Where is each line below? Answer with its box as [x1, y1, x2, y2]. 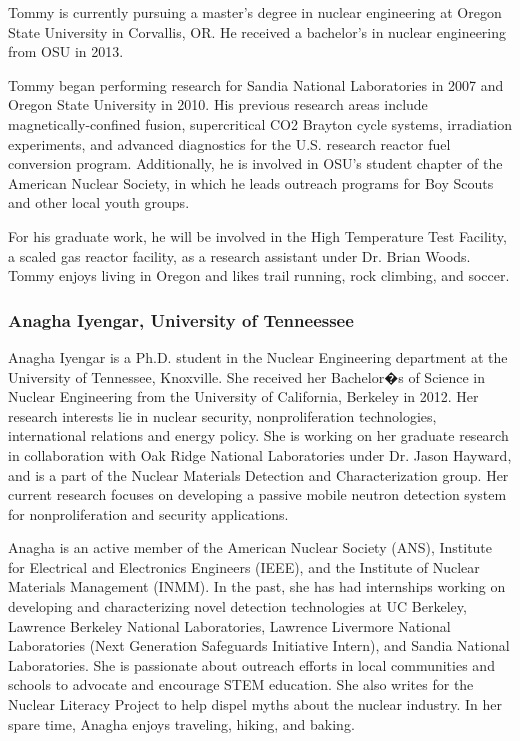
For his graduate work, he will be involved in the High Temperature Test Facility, [8, 225, 507, 246]
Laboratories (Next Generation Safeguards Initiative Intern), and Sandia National [8, 635, 510, 656]
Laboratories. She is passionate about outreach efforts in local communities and [8, 654, 495, 675]
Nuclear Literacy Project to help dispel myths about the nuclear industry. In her [8, 694, 503, 715]
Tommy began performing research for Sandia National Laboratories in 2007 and [8, 74, 504, 95]
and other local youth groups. [8, 192, 190, 213]
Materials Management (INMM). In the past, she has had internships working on [8, 576, 506, 597]
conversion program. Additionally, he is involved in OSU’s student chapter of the [8, 153, 503, 174]
